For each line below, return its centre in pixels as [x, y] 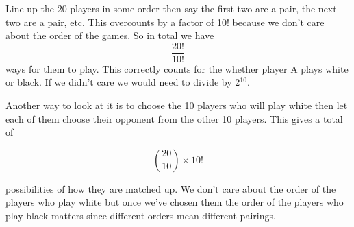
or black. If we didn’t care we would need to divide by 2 [123, 82]
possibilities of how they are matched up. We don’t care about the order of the [171, 188]
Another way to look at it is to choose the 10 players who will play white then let [177, 105]
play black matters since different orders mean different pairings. [141, 215]
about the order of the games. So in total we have [110, 35]
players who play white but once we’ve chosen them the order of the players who [175, 202]
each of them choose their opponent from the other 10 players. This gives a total [174, 118]
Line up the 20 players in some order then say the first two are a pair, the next [171, 8]
